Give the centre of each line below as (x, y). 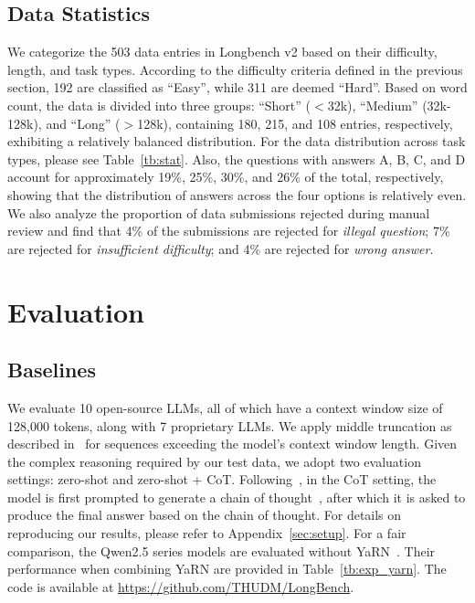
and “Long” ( (83, 123)
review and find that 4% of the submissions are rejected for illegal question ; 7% (229, 231)
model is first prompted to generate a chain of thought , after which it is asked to (237, 497)
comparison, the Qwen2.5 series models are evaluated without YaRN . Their (222, 550)
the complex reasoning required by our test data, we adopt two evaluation (214, 461)
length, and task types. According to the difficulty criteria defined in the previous (235, 69)
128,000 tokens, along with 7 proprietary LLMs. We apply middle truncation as (230, 425)
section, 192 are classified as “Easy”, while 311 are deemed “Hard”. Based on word (237, 87)
